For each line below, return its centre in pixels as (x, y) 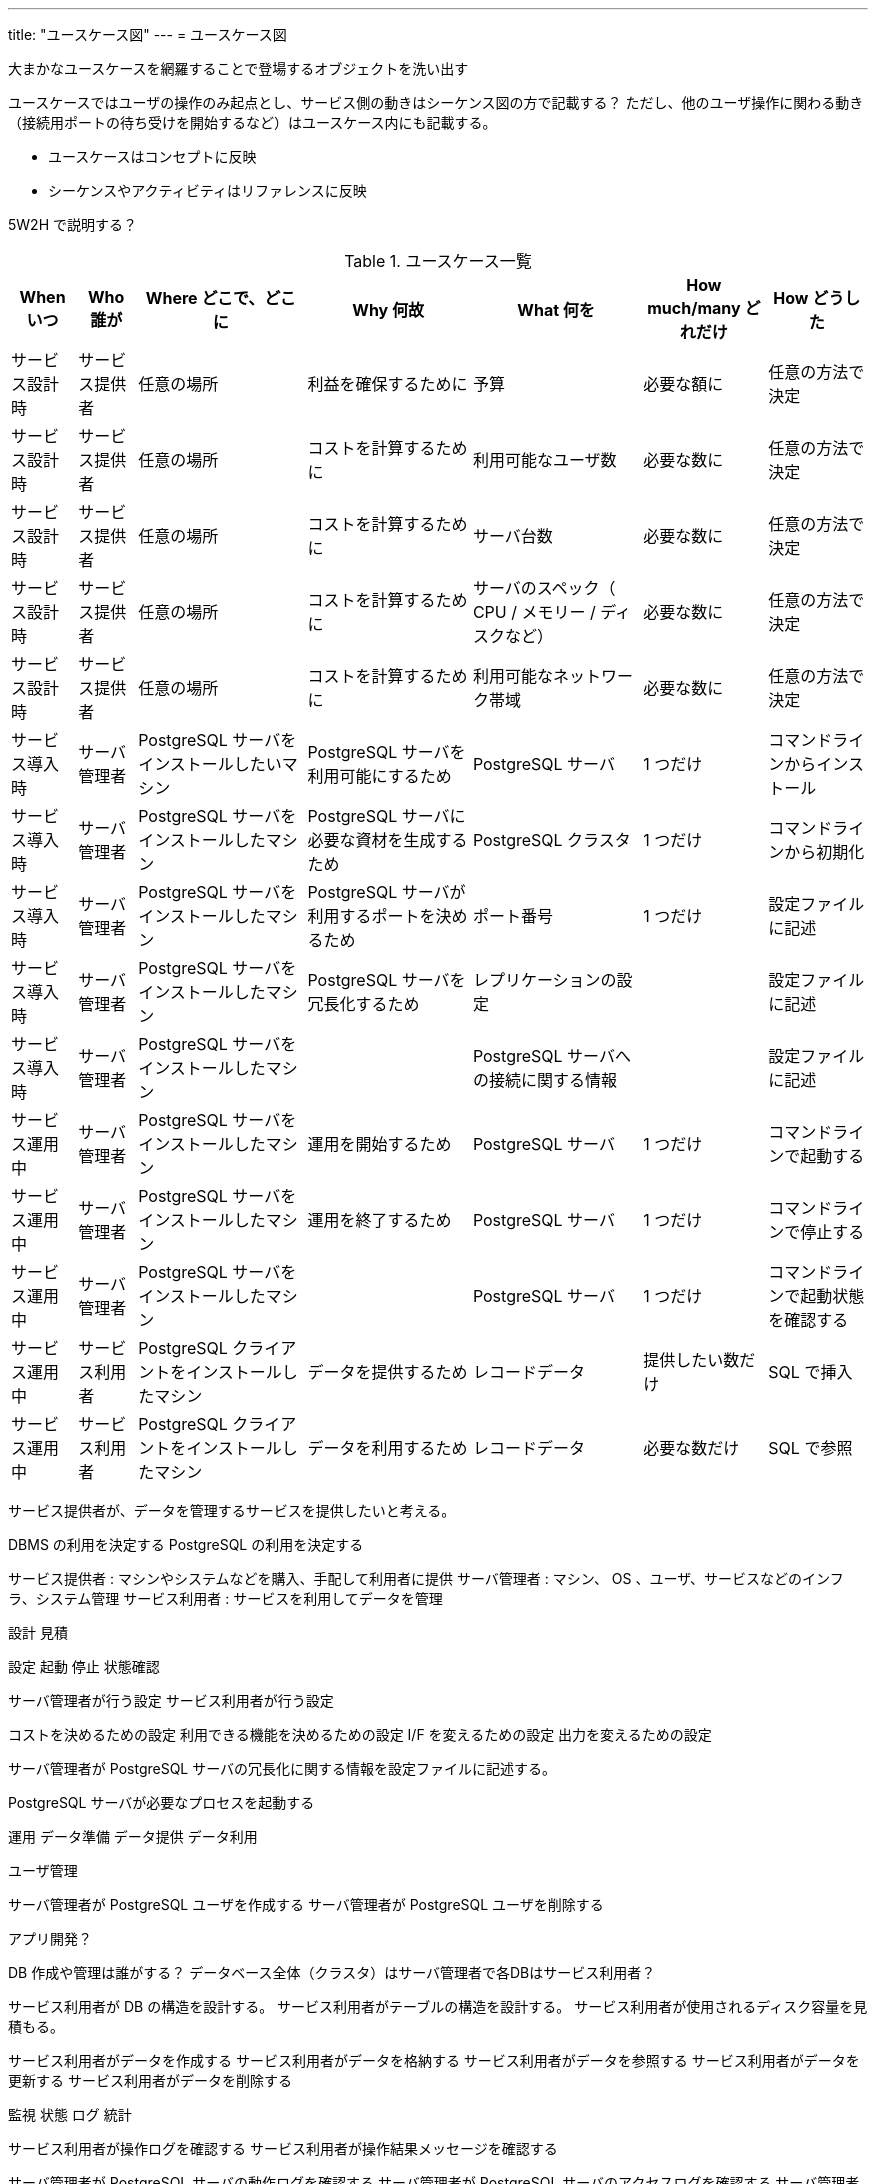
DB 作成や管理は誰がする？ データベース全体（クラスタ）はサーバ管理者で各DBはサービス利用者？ (332, 1972)
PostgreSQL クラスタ (551, 840)
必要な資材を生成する (387, 840)
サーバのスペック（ (544, 588)
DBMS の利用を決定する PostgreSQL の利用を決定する (186, 1544)
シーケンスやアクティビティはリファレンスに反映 (207, 190)
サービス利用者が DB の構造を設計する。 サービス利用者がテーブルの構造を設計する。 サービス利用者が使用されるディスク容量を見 (438, 2006)
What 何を (556, 310)
